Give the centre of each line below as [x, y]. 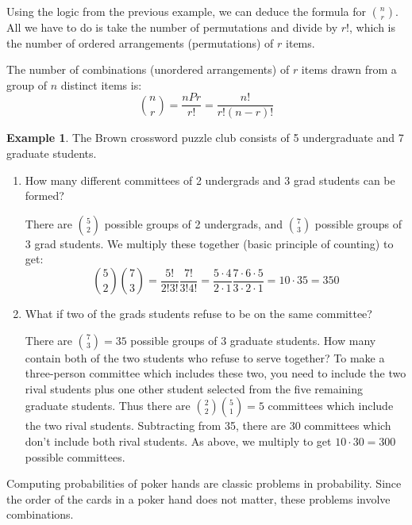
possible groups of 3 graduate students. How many [253, 340]
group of [27, 84]
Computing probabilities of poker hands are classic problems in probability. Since [204, 483]
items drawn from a [349, 69]
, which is [373, 27]
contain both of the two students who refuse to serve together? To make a [205, 357]
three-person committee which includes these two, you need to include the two [216, 373]
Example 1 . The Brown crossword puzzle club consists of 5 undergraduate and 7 [205, 138]
